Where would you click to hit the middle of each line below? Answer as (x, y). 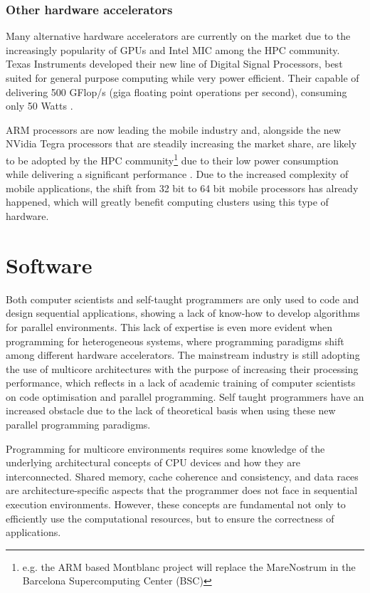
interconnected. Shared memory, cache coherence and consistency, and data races (182, 476)
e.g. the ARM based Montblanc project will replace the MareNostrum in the (189, 566)
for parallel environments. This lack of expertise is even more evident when (169, 326)
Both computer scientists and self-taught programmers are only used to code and (183, 299)
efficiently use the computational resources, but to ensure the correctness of (170, 518)
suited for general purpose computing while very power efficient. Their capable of (183, 78)
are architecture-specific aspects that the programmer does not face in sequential (182, 490)
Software (49, 264)
